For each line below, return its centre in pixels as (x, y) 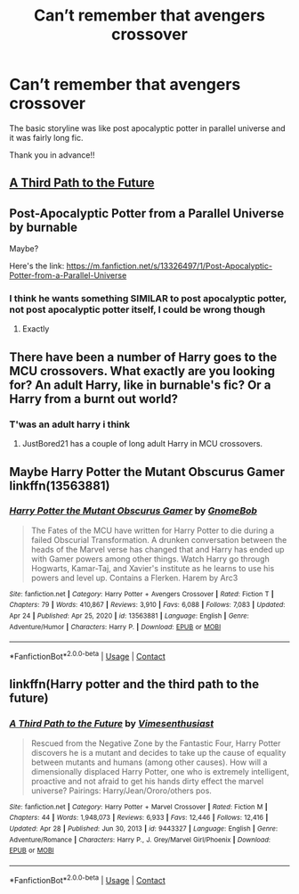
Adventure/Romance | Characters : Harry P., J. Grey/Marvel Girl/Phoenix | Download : (140, 840)
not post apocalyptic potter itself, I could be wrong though (137, 310)
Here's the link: (37, 266)
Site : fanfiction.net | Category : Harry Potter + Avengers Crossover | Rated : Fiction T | (141, 594)
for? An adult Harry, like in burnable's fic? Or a (140, 385)
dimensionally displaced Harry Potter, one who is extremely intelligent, (160, 771)
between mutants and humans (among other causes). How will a (149, 762)
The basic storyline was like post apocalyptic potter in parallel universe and (148, 128)
